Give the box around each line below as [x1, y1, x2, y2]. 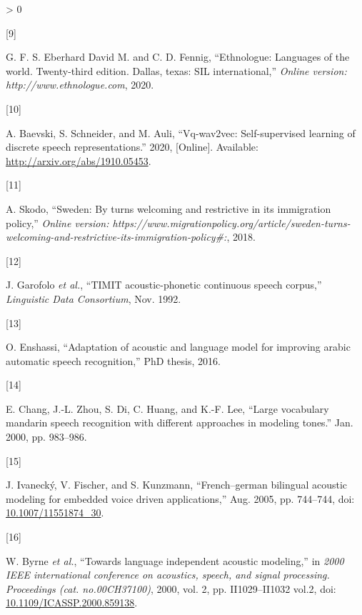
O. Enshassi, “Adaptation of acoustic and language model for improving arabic [6, 339, 351, 354]
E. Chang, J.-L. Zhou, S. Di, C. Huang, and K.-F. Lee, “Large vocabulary [6, 401, 329, 416]
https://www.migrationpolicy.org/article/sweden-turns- [112, 215, 351, 230]
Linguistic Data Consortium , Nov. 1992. [6, 291, 181, 306]
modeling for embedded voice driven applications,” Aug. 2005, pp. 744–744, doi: [6, 491, 355, 506]
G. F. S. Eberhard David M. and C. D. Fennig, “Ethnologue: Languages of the [6, 49, 350, 64]
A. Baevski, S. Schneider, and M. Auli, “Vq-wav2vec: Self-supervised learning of [6, 125, 356, 140]
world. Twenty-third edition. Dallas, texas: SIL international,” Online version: [6, 63, 347, 78]
